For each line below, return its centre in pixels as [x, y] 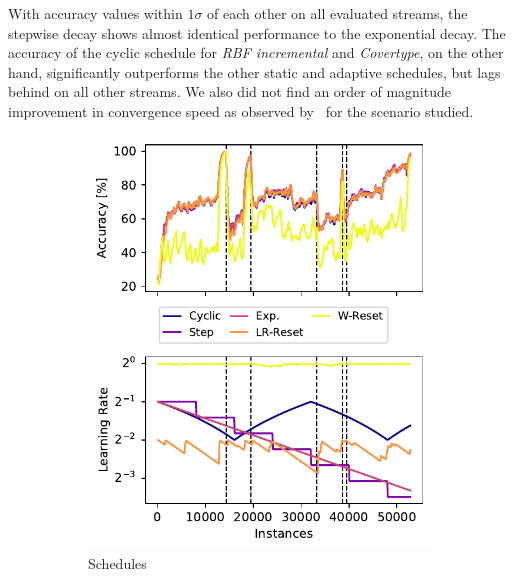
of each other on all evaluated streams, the [337, 13]
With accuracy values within [95, 13]
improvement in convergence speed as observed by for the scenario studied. [241, 110]
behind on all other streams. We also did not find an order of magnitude [229, 91]
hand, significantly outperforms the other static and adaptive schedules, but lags [254, 71]
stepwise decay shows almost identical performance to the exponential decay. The [257, 32]
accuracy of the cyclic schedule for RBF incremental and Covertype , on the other [256, 52]
